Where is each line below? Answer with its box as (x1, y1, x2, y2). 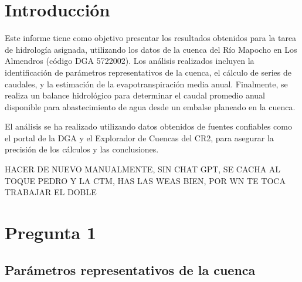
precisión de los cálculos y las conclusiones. (5, 143, 159, 155)
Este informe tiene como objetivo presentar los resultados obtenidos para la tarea (5, 32, 297, 44)
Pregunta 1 (5, 220, 97, 244)
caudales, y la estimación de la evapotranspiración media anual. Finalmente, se (5, 77, 288, 90)
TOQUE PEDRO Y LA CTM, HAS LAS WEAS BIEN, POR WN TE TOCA (5, 174, 286, 186)
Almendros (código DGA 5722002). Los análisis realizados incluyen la (5, 55, 255, 67)
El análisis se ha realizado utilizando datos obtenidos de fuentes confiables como (5, 120, 292, 132)
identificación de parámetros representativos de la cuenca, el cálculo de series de (5, 66, 291, 78)
